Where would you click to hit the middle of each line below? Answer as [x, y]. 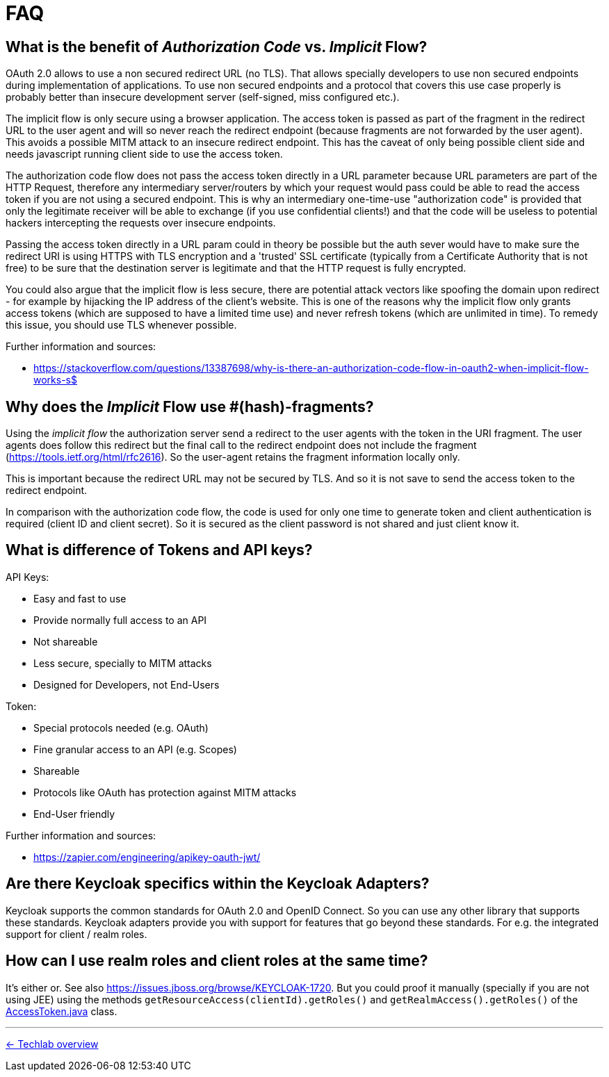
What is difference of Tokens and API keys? [159, 550]
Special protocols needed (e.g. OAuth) [121, 727]
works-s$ [55, 380]
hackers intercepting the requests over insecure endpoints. [141, 223]
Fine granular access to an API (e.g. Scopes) [135, 749]
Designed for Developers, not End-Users [127, 684]
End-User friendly [74, 814]
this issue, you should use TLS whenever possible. [121, 325]
